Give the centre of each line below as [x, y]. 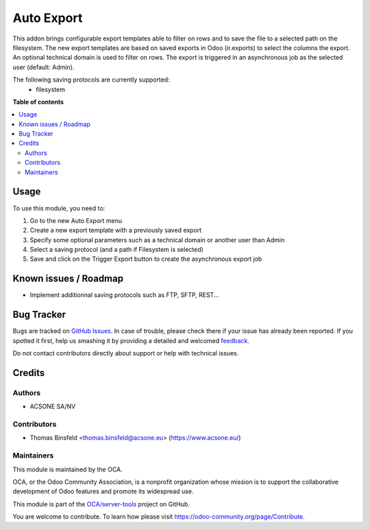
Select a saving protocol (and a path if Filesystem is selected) [116, 250]
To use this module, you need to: [59, 208]
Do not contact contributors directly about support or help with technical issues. [126, 353]
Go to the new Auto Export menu [76, 220]
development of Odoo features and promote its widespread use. [103, 491]
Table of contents [38, 102]
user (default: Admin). [44, 67]
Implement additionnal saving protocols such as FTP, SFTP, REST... [124, 295]
